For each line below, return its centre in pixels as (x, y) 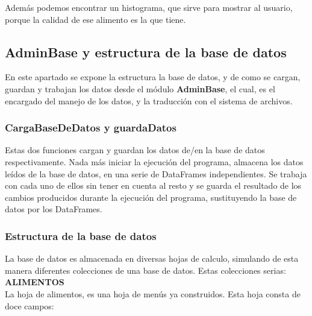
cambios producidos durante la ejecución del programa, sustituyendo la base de (151, 197)
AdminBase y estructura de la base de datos (146, 52)
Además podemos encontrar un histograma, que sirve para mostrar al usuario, (149, 7)
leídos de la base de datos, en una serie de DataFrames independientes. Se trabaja (156, 173)
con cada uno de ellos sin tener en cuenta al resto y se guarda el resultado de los (153, 185)
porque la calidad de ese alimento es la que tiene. (95, 19)
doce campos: (30, 305)
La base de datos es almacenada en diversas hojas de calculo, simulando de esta (152, 258)
